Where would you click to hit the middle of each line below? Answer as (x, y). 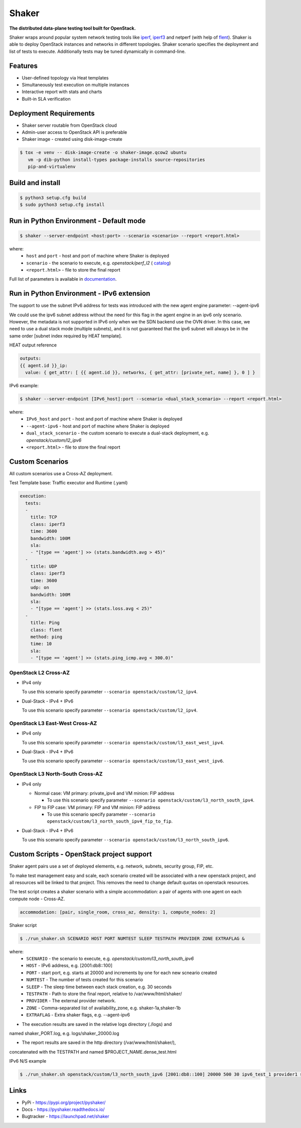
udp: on (40, 588)
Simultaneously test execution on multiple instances (76, 85)
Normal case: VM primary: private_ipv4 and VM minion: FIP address (105, 793)
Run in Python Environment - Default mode (78, 221)
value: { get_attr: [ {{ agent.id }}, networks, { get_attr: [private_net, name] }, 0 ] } (140, 372)
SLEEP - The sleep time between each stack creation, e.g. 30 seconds (99, 987)
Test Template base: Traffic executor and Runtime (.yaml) (68, 483)
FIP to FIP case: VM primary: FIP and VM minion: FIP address (97, 807)
